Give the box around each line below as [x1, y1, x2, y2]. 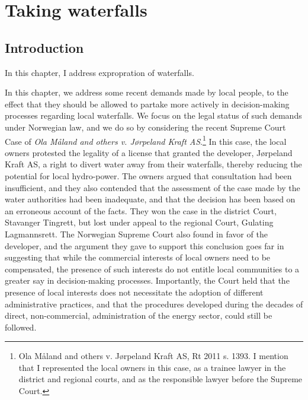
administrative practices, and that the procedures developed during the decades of [5, 297, 303, 310]
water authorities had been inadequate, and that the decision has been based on [5, 193, 296, 205]
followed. [5, 320, 37, 333]
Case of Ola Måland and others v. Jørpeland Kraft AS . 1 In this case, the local [5, 133, 287, 147]
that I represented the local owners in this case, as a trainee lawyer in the [18, 361, 286, 373]
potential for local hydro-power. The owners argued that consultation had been [5, 169, 292, 182]
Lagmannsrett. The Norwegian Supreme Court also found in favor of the [5, 227, 268, 240]
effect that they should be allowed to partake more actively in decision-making [5, 97, 290, 110]
